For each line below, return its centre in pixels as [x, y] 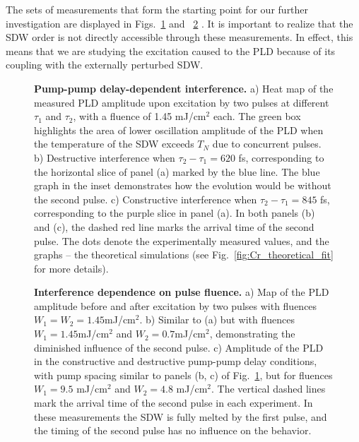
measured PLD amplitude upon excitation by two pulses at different [182, 102]
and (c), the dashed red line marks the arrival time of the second [174, 226]
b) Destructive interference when [105, 157]
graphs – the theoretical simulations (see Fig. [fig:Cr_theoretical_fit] [184, 255]
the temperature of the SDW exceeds [114, 144]
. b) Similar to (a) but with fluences [217, 319]
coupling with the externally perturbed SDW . [105, 65]
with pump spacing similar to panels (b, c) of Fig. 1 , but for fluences [183, 375]
